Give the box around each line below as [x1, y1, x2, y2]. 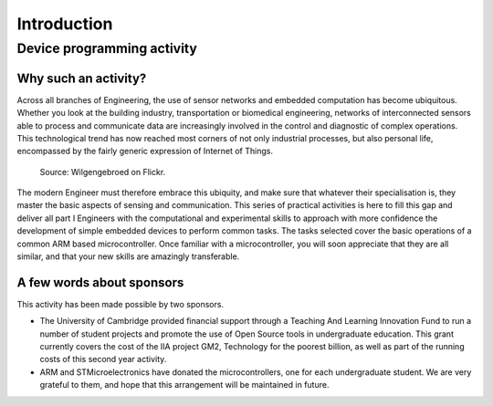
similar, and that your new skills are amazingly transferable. [16, 251, 240, 262]
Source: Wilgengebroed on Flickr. [39, 166, 166, 177]
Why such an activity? [16, 70, 147, 86]
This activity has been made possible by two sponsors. [16, 298, 224, 309]
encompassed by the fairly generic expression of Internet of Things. [16, 146, 274, 157]
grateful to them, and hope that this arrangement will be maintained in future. [39, 380, 330, 390]
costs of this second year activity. [39, 354, 167, 365]
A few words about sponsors [16, 275, 184, 290]
